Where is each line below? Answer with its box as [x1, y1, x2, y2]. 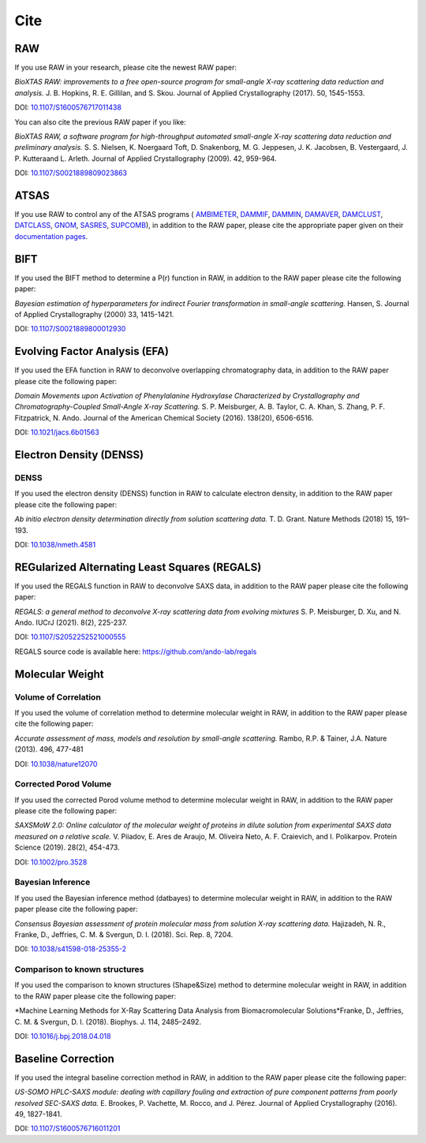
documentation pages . [14, 231, 88, 241]
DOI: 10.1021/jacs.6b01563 [14, 428, 100, 437]
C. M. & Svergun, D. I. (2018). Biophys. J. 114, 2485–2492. [14, 1017, 201, 1026]
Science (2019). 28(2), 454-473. [14, 842, 120, 852]
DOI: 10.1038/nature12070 [14, 759, 98, 768]
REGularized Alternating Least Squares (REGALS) [14, 560, 262, 573]
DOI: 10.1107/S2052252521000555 [14, 632, 126, 642]
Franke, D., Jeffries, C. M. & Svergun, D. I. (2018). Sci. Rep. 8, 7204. [14, 929, 234, 939]
